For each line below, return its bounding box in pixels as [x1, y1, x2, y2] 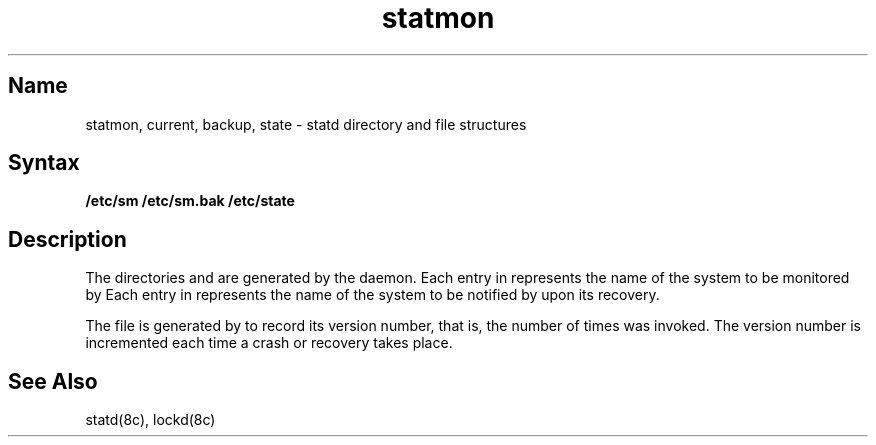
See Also [8, 368, 98, 394]
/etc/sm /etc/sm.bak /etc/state [85, 192, 295, 210]
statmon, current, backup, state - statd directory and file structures [85, 115, 527, 133]
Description [8, 226, 127, 252]
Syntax [8, 150, 80, 176]
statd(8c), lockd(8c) [85, 411, 216, 429]
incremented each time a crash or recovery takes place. [85, 334, 453, 352]
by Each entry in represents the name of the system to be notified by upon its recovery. [85, 286, 660, 304]
